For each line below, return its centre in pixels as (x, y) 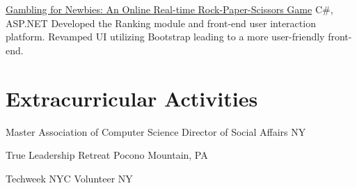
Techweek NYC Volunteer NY (69, 178)
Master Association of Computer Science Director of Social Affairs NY (156, 131)
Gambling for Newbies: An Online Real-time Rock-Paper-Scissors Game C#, (169, 9)
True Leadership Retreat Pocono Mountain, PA (107, 155)
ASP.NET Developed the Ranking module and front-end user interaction (161, 23)
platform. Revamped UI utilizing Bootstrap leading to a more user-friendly (165, 37)
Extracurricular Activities (132, 98)
